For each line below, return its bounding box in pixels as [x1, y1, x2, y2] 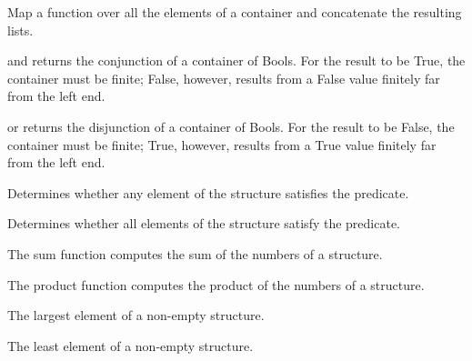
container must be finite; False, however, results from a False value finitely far [7, 68, 440, 87]
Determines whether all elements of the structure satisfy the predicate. [7, 214, 401, 233]
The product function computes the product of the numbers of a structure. [7, 275, 425, 294]
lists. [7, 20, 34, 39]
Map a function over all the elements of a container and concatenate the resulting [7, 3, 462, 21]
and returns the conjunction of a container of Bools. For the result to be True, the [7, 51, 466, 70]
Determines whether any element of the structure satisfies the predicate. [7, 183, 409, 202]
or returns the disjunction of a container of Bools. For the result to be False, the [7, 116, 455, 135]
